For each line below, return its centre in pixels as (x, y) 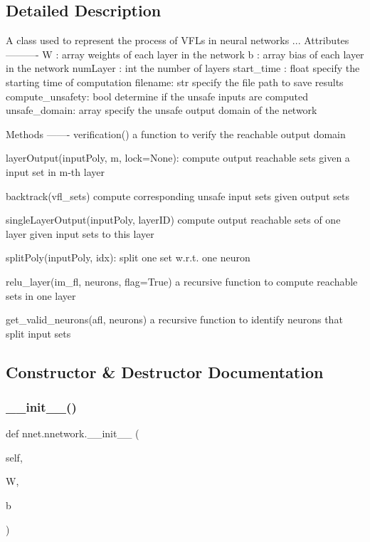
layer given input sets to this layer (80, 233)
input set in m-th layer (55, 171)
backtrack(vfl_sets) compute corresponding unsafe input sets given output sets (178, 196)
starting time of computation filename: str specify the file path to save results (175, 82)
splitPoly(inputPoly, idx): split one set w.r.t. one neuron (128, 257)
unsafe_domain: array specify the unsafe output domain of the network (162, 110)
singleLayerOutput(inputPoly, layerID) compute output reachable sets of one (173, 220)
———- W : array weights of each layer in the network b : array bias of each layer (185, 54)
